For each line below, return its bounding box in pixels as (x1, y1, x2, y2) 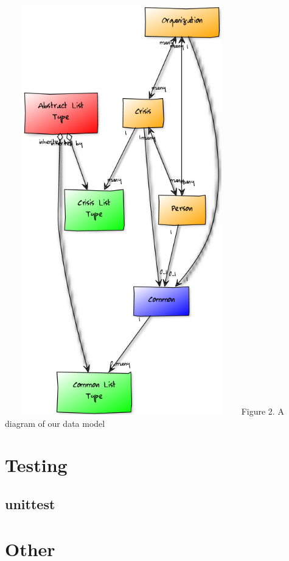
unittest (5, 494, 55, 513)
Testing (5, 452, 68, 477)
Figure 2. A (241, 405, 284, 417)
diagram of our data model (5, 416, 105, 429)
